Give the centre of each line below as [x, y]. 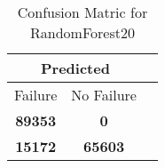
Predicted [75, 68]
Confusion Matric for [82, 12]
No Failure [104, 95]
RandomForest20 [82, 32]
